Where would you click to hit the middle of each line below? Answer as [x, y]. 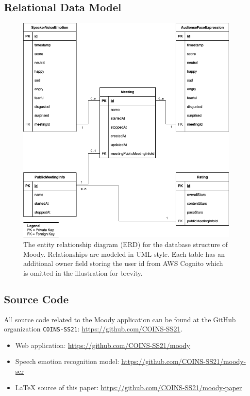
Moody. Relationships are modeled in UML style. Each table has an [124, 254]
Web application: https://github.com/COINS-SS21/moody [103, 345]
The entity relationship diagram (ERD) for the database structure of [126, 244]
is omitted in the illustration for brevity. [83, 272]
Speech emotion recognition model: [67, 361]
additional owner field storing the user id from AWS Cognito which [123, 263]
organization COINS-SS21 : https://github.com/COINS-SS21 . [93, 329]
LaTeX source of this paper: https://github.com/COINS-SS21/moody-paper [129, 387]
